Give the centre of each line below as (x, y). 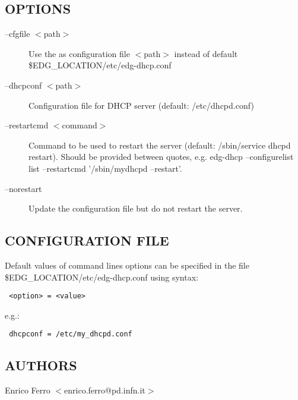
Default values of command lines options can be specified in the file (127, 265)
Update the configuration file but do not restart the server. (136, 208)
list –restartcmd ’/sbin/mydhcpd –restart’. (105, 168)
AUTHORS (41, 365)
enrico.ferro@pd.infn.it (105, 390)
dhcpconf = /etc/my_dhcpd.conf (71, 334)
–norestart (23, 188)
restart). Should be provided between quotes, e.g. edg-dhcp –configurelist (161, 157)
